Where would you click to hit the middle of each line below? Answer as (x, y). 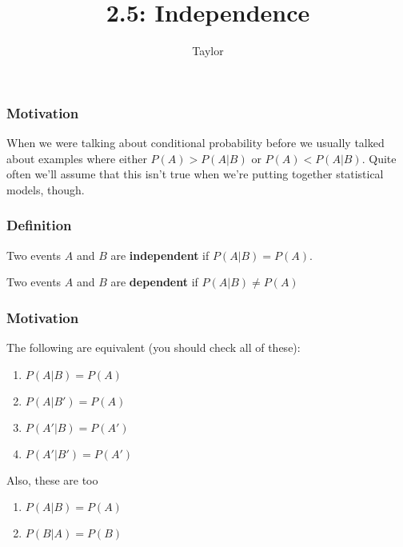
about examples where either (77, 158)
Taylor (208, 51)
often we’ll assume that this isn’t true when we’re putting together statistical (195, 174)
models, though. (46, 189)
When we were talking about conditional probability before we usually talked (196, 143)
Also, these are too (52, 479)
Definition (39, 225)
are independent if (160, 255)
